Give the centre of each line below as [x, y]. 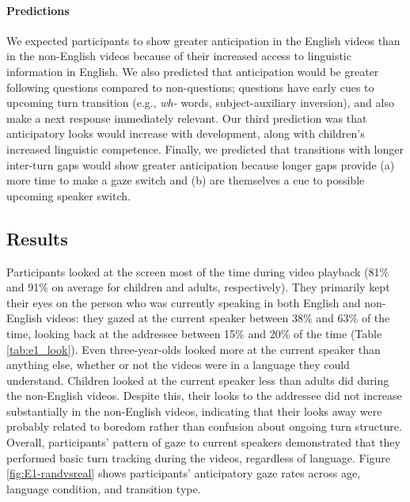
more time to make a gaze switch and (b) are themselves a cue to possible [186, 180]
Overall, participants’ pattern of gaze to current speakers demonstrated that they [203, 442]
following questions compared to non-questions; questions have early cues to [190, 87]
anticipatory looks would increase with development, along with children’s [186, 133]
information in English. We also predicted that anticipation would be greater [193, 71]
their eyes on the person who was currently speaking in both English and [184, 302]
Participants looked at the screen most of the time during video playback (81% [198, 271]
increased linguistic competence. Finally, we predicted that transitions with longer [205, 148]
